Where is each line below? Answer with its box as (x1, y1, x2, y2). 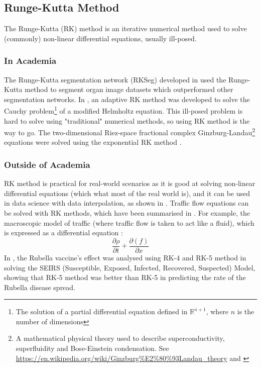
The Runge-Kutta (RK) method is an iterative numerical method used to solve (4, 23, 247, 34)
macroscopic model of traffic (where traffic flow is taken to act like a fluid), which (4, 217, 254, 228)
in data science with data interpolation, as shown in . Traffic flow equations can (4, 198, 249, 208)
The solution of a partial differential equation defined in (16, 306, 188, 317)
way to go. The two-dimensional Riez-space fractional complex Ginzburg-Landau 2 (4, 126, 255, 137)
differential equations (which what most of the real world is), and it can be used (4, 188, 250, 198)
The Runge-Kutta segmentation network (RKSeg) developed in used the (4, 74, 226, 84)
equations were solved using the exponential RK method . (4, 137, 182, 147)
